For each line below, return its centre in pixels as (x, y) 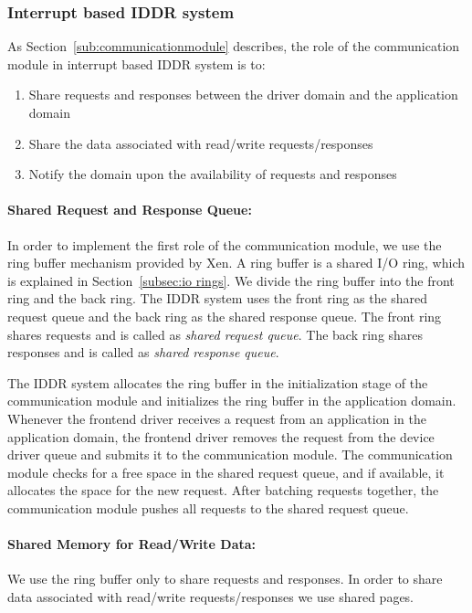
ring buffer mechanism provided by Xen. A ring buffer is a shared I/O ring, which (236, 263)
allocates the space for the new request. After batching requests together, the (223, 490)
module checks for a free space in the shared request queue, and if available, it (226, 472)
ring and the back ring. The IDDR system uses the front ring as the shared (218, 298)
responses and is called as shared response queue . (143, 352)
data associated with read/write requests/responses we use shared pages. (211, 596)
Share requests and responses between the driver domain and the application (243, 95)
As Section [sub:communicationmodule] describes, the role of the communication (234, 46)
